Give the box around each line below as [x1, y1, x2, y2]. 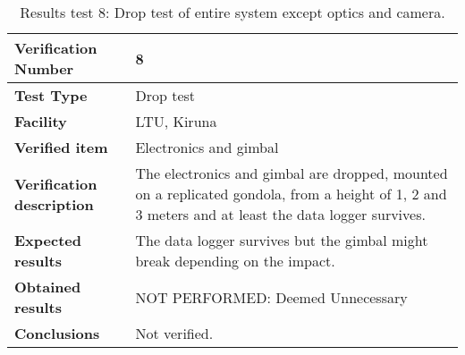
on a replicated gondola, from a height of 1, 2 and [135, 183, 447, 204]
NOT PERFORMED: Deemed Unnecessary [135, 286, 408, 308]
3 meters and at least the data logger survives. [135, 204, 426, 224]
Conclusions [14, 323, 100, 343]
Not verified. [135, 323, 214, 343]
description [14, 193, 94, 215]
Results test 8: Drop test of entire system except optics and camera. [20, 2, 445, 22]
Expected [14, 230, 81, 250]
